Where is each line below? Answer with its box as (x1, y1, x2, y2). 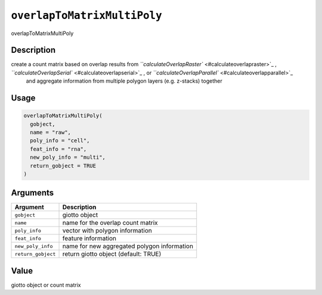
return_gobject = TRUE (30, 162, 97, 169)
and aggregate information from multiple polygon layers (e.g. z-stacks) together (26, 77, 223, 84)
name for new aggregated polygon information (62, 242, 194, 250)
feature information (62, 234, 116, 243)
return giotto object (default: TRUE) (62, 250, 162, 258)
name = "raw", (30, 129, 72, 136)
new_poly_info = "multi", (30, 154, 106, 161)
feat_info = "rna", (30, 146, 87, 152)
